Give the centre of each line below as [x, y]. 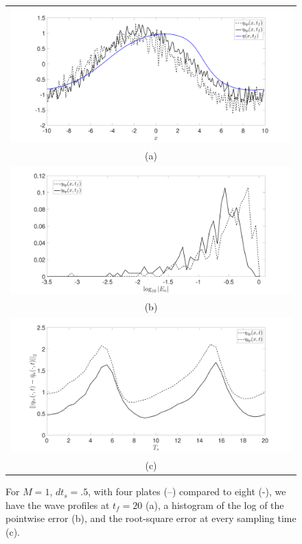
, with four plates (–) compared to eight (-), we [187, 491]
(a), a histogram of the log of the [215, 505]
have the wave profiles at [58, 505]
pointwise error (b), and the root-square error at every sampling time [151, 518]
